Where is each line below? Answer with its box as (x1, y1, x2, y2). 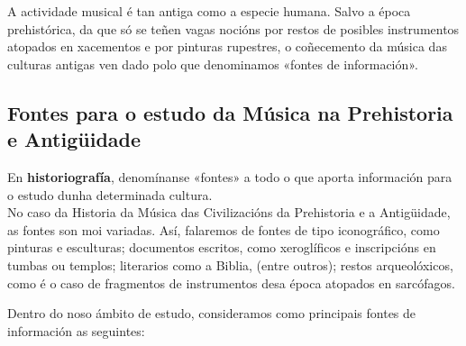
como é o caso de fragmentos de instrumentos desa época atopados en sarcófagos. (7, 273, 455, 292)
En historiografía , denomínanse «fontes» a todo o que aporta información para (7, 167, 452, 186)
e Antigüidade (7, 125, 142, 153)
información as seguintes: (7, 321, 145, 340)
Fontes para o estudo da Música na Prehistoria (7, 98, 453, 126)
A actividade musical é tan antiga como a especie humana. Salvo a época (7, 2, 411, 20)
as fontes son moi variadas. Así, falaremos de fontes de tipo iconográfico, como (7, 220, 440, 239)
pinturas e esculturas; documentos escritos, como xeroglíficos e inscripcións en (7, 238, 436, 257)
